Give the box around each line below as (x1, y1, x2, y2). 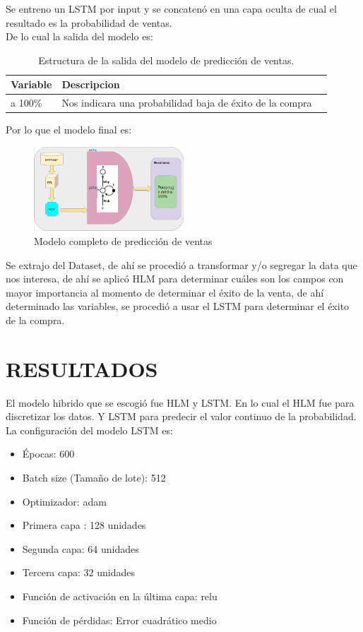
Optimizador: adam (22, 494, 107, 508)
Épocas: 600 (22, 446, 75, 461)
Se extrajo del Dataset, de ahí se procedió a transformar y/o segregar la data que (6, 257, 357, 272)
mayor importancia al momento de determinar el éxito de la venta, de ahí (6, 285, 324, 299)
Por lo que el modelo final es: (6, 122, 132, 137)
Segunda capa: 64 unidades (22, 541, 139, 556)
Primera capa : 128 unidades (22, 518, 146, 532)
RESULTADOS (6, 354, 158, 383)
